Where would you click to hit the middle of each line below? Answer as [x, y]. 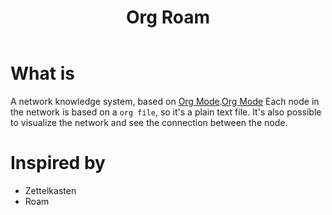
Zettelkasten [50, 190]
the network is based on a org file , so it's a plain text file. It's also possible [166, 112]
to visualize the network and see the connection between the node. [149, 122]
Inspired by [58, 163]
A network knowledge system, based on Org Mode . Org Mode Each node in [165, 101]
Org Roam [168, 17]
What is [42, 73]
